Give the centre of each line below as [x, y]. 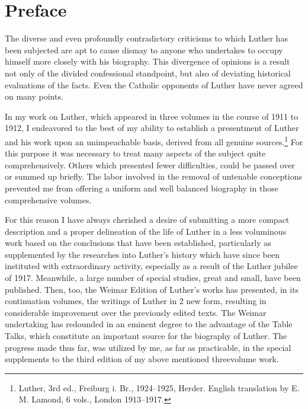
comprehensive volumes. [48, 199]
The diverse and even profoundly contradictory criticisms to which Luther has [146, 38]
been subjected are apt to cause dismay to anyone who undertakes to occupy [144, 49]
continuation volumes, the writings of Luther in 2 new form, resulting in [136, 301]
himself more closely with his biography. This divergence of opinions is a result [147, 61]
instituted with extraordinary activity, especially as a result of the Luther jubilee [151, 266]
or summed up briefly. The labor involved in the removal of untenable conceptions [153, 176]
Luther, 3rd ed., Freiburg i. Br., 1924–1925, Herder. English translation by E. [159, 387]
